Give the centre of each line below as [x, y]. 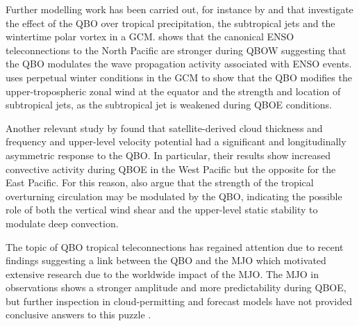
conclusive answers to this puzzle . [78, 315]
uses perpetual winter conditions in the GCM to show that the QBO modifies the [179, 77]
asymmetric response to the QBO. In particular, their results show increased [168, 155]
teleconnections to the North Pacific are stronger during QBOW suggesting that [176, 50]
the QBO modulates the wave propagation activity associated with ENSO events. [179, 64]
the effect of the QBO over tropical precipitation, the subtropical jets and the [170, 23]
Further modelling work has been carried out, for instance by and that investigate [179, 9]
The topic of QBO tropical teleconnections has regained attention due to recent [175, 246]
